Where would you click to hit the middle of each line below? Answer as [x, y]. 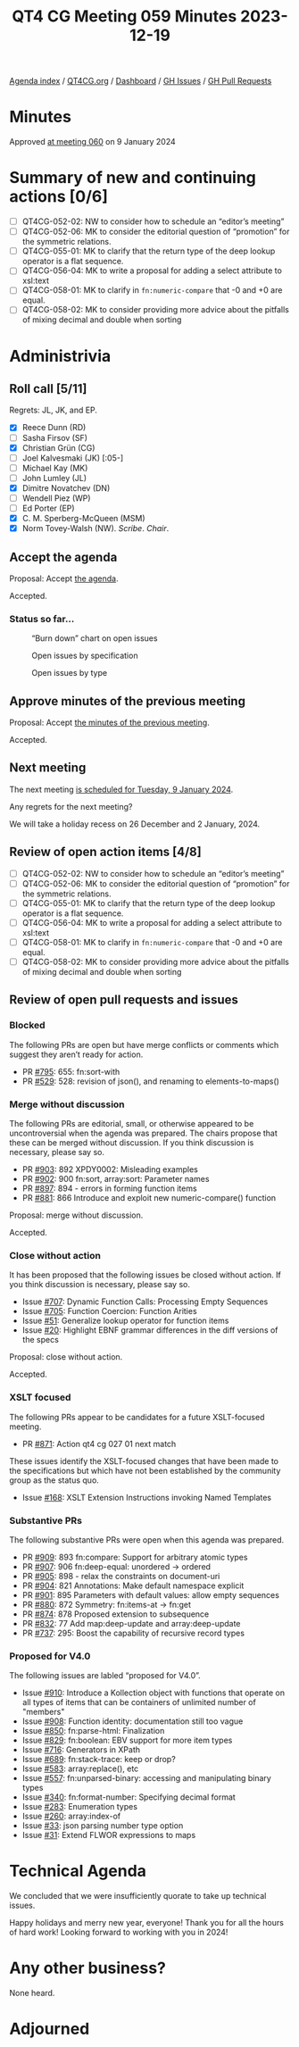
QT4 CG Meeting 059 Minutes [125, 17]
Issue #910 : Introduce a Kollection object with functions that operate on [154, 1693]
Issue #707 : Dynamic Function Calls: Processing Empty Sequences [145, 1302]
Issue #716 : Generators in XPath [81, 1750]
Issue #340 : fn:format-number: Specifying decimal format [129, 1797]
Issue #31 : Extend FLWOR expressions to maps [109, 1835]
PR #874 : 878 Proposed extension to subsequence [116, 1614]
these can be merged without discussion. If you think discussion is [132, 1143]
